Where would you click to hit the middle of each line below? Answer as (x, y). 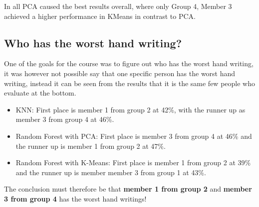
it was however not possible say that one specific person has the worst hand (120, 73)
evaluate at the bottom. (40, 93)
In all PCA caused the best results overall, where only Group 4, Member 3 (118, 6)
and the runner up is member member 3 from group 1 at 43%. (111, 172)
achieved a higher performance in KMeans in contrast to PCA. (100, 16)
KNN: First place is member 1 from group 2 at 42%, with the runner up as (130, 109)
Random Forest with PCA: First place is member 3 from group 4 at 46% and (134, 136)
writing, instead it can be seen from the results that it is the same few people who (129, 83)
